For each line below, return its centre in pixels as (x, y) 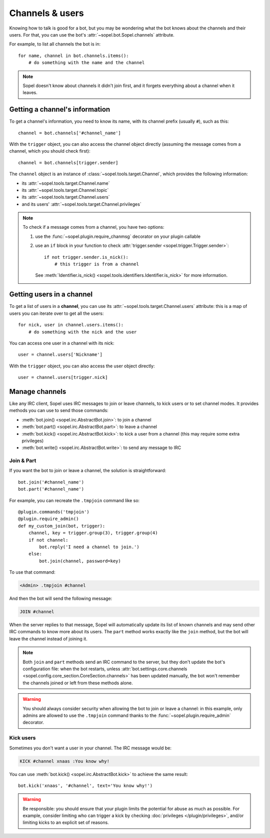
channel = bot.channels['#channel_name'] (69, 133)
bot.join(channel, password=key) (80, 561)
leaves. (30, 93)
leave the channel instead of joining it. (48, 639)
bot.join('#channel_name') (51, 482)
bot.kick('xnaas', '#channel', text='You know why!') (85, 785)
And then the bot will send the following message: (61, 599)
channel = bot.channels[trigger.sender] (68, 162)
